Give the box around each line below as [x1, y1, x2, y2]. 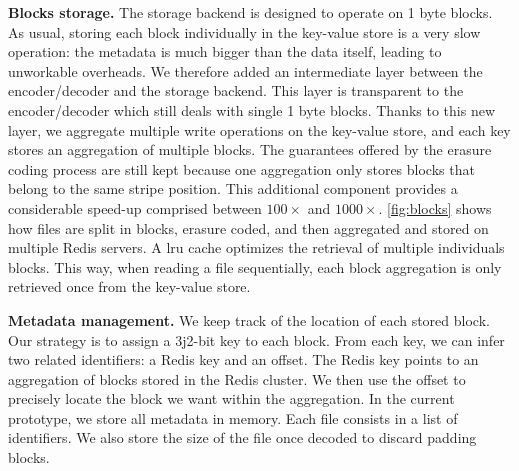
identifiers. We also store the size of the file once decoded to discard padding [8, 427, 477, 448]
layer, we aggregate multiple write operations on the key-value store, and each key [8, 119, 511, 140]
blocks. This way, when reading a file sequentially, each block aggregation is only [8, 256, 502, 277]
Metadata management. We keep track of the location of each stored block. [8, 309, 490, 330]
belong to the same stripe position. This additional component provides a [8, 178, 458, 199]
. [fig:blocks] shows [378, 197, 492, 218]
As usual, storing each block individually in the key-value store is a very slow [8, 21, 481, 42]
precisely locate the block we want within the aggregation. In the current [8, 388, 455, 409]
